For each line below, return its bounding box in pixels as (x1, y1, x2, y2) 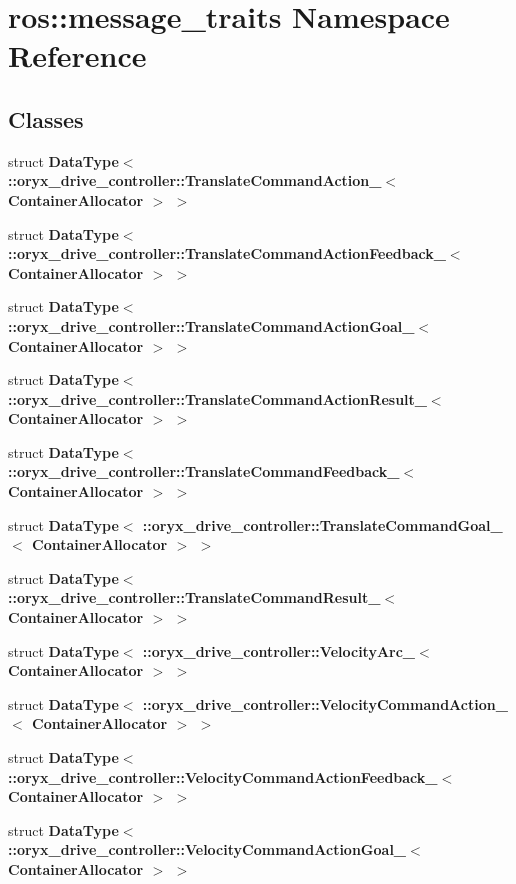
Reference (8, 35, 147, 76)
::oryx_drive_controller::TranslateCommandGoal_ (142, 514, 503, 535)
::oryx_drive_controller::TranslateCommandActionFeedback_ (8, 243, 446, 264)
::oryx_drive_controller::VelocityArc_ (142, 640, 416, 661)
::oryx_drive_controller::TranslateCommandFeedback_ (8, 461, 400, 482)
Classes (8, 103, 84, 134)
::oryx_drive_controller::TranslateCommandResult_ (8, 587, 381, 608)
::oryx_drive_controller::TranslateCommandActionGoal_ (8, 315, 415, 336)
